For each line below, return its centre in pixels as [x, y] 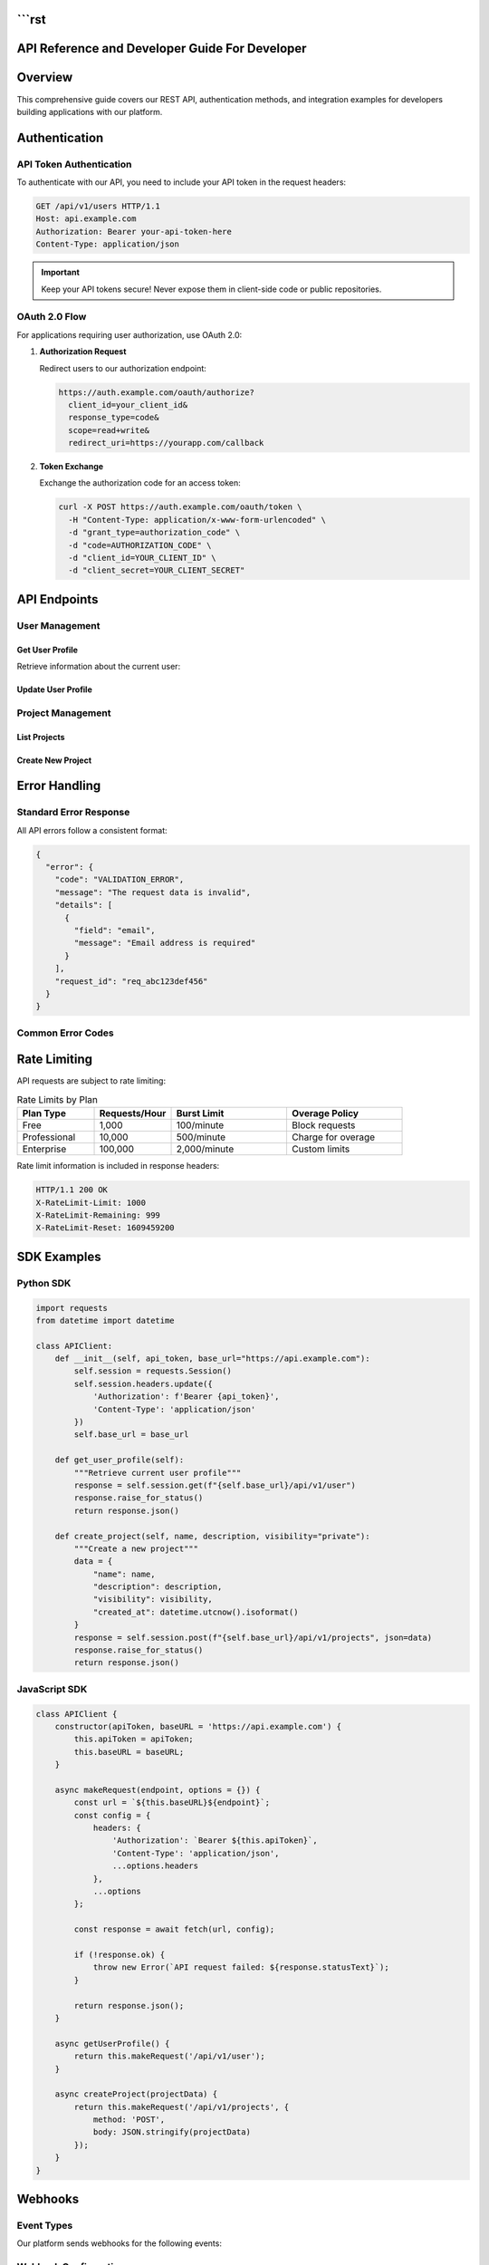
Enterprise [44, 1149]
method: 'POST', [129, 2120]
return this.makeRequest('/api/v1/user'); [170, 2056]
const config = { [112, 1815]
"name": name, [124, 1574]
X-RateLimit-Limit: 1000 [91, 1202]
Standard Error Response [73, 813]
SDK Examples [59, 1256]
